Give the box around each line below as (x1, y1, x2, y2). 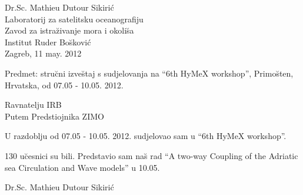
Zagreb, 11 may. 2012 (5, 47, 82, 60)
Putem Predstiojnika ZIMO (5, 110, 104, 122)
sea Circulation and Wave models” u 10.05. (5, 161, 160, 173)
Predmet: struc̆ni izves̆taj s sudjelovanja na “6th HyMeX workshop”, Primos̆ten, (5, 67, 294, 79)
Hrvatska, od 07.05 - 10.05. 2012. (5, 78, 124, 91)
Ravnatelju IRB (5, 98, 62, 111)
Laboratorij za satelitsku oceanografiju (5, 12, 144, 25)
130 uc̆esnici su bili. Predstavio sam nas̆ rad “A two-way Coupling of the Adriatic (5, 149, 298, 161)
